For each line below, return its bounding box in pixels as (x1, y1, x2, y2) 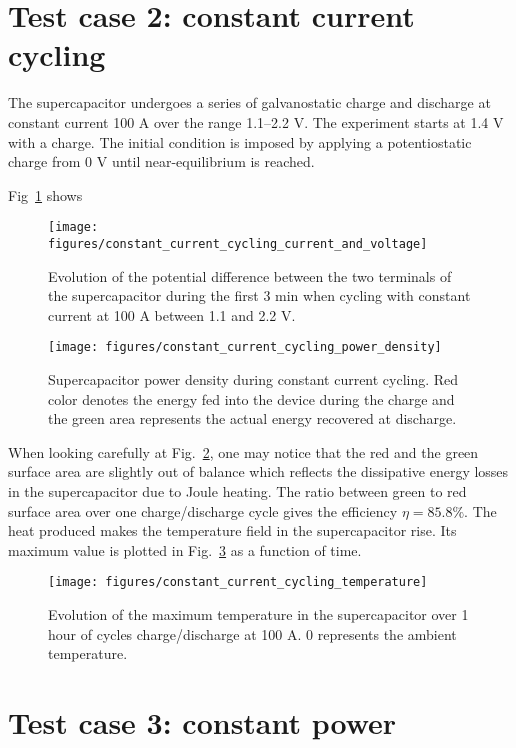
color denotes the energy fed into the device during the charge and (48, 388, 455, 409)
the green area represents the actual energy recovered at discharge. (48, 408, 457, 429)
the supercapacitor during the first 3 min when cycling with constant (48, 285, 471, 306)
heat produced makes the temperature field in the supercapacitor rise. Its (8, 520, 457, 541)
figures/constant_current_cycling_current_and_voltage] (48, 236, 428, 251)
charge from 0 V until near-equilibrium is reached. (8, 151, 315, 172)
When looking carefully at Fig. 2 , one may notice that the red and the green (8, 441, 479, 462)
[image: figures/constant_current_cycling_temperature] (48, 575, 428, 590)
